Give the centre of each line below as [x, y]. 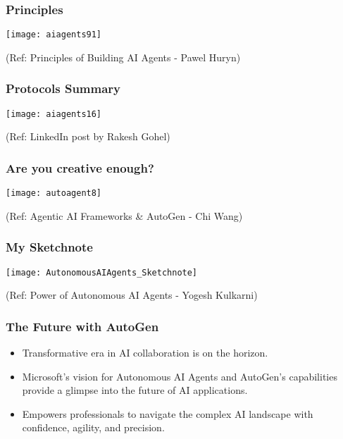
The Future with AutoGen [82, 326]
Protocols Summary [63, 88]
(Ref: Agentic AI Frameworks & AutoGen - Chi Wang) [124, 215]
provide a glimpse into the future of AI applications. [135, 390]
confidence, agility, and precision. [93, 427]
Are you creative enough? [80, 167]
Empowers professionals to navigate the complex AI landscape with [168, 413]
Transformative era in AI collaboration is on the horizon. [145, 353]
